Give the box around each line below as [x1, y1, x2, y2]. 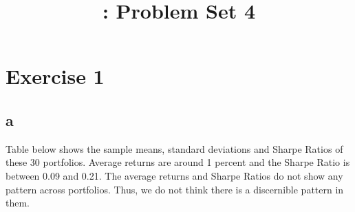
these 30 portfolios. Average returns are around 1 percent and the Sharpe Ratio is [6, 155, 350, 169]
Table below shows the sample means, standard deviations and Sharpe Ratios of [6, 141, 343, 156]
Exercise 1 [6, 62, 105, 90]
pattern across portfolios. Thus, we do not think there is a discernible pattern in [6, 182, 344, 196]
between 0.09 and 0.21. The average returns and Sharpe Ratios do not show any [6, 168, 343, 182]
